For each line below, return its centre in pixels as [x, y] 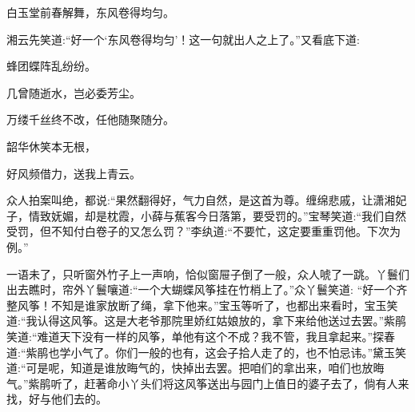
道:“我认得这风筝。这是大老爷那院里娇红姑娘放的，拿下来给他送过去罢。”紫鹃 [207, 321]
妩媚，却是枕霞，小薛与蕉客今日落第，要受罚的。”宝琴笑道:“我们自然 [229, 215]
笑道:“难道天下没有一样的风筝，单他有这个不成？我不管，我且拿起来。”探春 [201, 336]
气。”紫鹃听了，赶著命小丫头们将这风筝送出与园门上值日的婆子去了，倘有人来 [208, 383]
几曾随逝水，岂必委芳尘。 [74, 92]
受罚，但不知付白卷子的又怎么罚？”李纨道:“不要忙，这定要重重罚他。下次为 [204, 231]
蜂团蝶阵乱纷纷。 [51, 66]
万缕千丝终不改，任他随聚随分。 [90, 119]
